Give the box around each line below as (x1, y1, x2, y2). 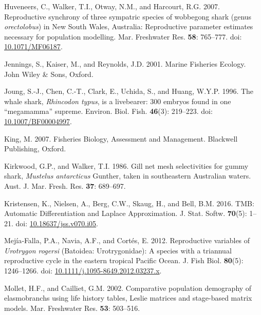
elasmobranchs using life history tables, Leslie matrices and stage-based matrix (4, 292, 252, 303)
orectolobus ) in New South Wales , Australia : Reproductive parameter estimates (4, 21, 253, 32)
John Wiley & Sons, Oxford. (4, 68, 94, 79)
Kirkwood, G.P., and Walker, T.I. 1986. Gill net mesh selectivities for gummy (4, 160, 249, 171)
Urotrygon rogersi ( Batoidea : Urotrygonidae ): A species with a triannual (4, 245, 232, 255)
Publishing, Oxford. (4, 143, 66, 154)
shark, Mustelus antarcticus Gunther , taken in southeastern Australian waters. (4, 170, 251, 181)
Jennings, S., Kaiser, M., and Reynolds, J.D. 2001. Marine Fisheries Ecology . (4, 58, 246, 69)
